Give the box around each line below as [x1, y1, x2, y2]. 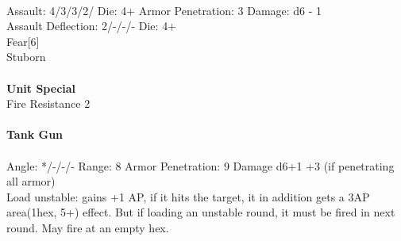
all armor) [6, 173, 56, 189]
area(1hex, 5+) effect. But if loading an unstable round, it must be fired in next [6, 204, 395, 220]
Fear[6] [6, 33, 40, 49]
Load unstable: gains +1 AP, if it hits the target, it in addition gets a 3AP [6, 188, 370, 205]
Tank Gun [6, 126, 64, 143]
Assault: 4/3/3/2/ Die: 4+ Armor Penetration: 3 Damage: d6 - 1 [6, 2, 322, 18]
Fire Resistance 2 [6, 95, 91, 112]
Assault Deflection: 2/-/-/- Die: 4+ [6, 17, 177, 34]
